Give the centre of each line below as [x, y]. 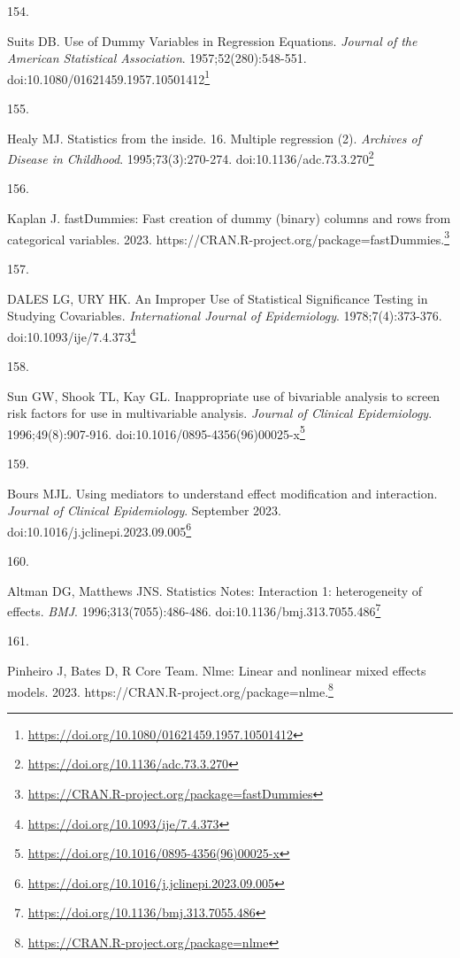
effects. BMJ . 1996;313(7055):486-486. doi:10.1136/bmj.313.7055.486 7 [194, 610]
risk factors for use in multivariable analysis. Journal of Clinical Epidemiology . [220, 413]
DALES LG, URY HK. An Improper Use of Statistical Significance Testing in [218, 298]
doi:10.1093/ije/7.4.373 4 [72, 335]
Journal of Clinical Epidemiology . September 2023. [144, 510]
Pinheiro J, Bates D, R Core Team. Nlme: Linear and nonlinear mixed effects [217, 671]
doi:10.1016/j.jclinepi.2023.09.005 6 [100, 529]
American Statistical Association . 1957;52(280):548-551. [157, 58]
